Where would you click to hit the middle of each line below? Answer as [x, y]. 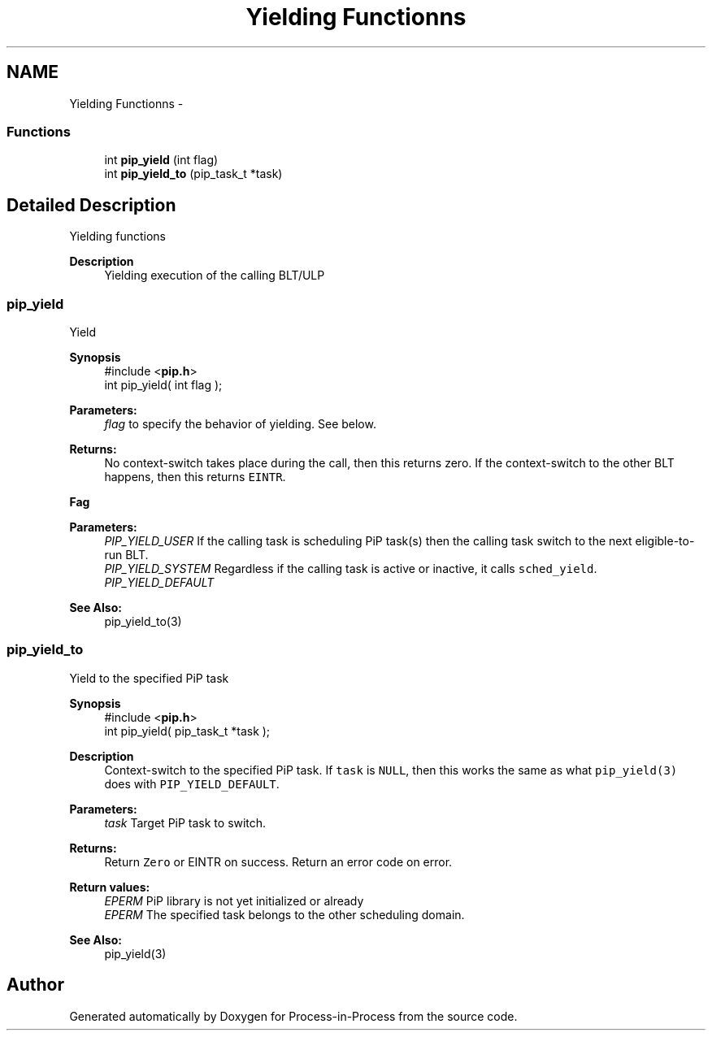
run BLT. [126, 554]
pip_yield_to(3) [143, 621]
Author [35, 985]
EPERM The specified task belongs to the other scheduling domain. [284, 914]
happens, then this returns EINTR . [195, 476]
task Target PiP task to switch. [185, 822]
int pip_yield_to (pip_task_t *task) [193, 174]
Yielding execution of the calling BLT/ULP [215, 276]
